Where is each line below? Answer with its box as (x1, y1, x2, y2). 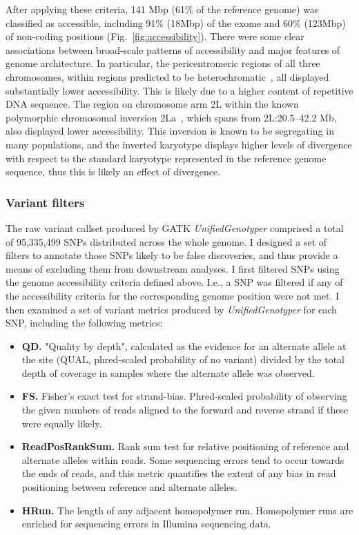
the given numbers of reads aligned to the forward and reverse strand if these (21, 402, 349, 417)
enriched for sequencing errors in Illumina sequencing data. (21, 516, 271, 531)
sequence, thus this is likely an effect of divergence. (6, 164, 221, 179)
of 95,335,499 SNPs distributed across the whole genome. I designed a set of (6, 234, 327, 249)
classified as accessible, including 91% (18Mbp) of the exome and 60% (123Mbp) (6, 15, 346, 30)
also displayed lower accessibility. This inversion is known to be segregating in (6, 124, 334, 138)
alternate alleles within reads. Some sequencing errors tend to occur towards (21, 452, 345, 467)
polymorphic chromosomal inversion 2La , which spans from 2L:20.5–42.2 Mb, (6, 110, 337, 124)
